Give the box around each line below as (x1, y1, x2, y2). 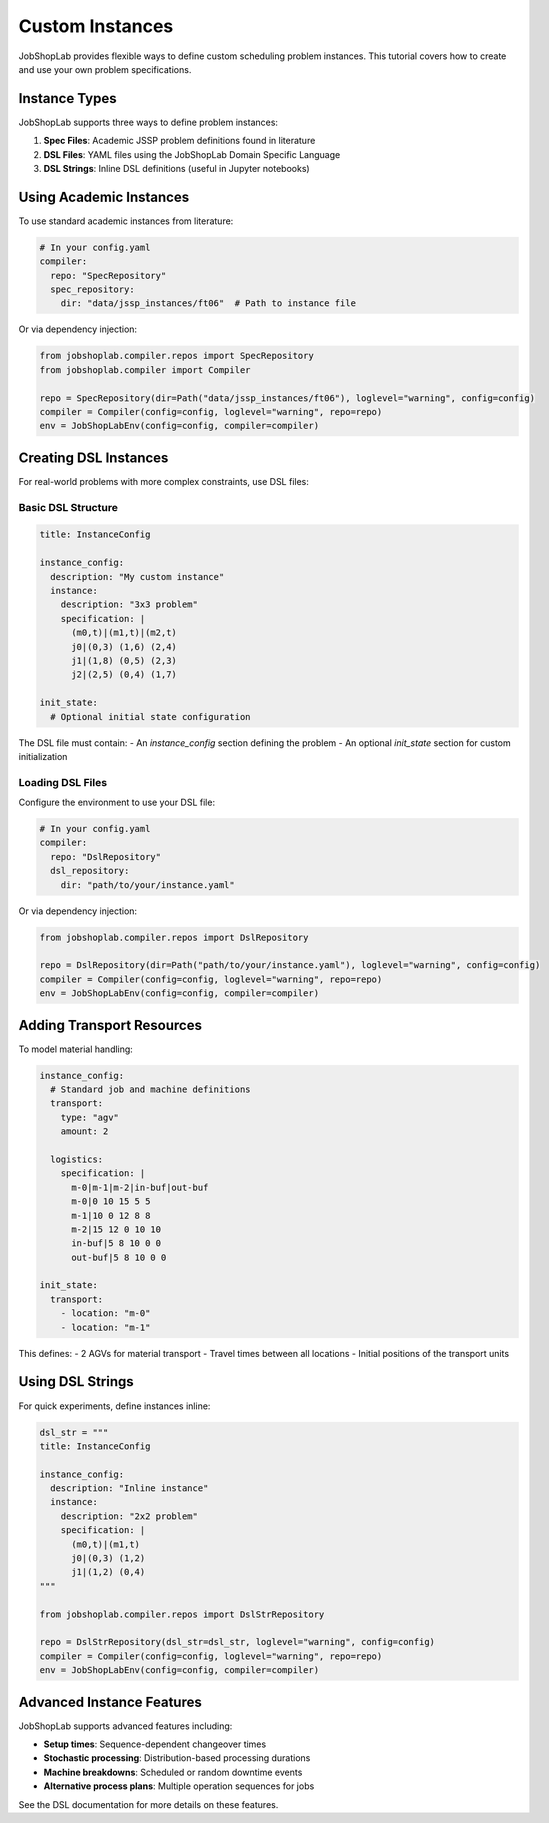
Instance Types (18, 90, 117, 107)
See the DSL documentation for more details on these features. (18, 1798, 279, 1810)
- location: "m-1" (60, 1321, 151, 1333)
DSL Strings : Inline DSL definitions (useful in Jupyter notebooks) (43, 163, 310, 175)
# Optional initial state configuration (50, 711, 251, 722)
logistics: (50, 1153, 104, 1165)
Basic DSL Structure (18, 500, 119, 514)
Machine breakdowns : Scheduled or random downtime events (43, 1766, 303, 1778)
